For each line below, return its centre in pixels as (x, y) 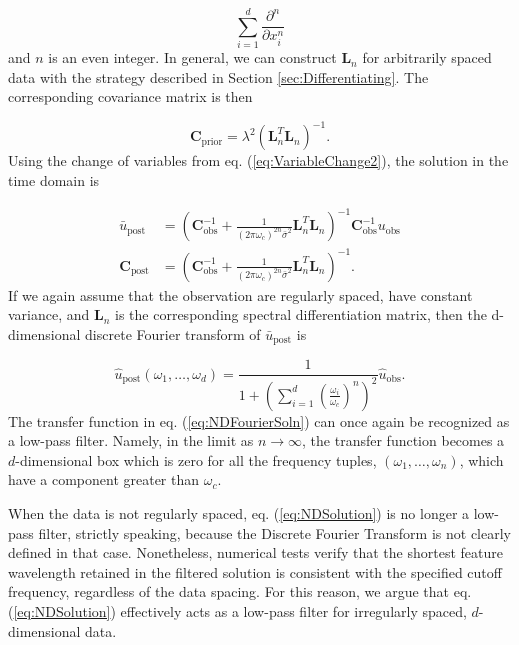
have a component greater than (104, 479)
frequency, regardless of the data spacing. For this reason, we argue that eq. (240, 591)
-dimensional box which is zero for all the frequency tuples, (196, 459)
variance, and (49, 314)
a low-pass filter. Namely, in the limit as (131, 440)
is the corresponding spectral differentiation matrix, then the (301, 314)
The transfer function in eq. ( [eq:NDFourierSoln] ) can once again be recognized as (259, 420)
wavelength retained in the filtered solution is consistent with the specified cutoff (255, 571)
